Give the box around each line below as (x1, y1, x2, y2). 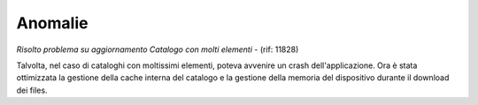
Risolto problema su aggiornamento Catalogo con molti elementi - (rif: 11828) (16, 44, 299, 55)
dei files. (16, 85, 48, 95)
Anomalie (16, 13, 89, 33)
